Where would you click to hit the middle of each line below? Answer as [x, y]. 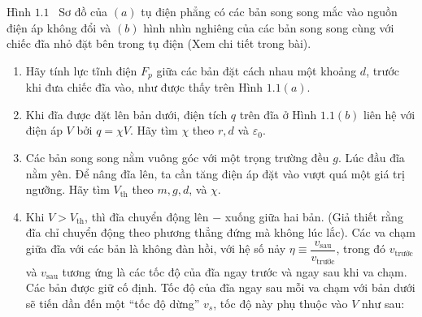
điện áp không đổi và [59, 27]
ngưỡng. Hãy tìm [67, 189]
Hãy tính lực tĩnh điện [81, 70]
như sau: [383, 303]
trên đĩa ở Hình [278, 114]
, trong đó [361, 248]
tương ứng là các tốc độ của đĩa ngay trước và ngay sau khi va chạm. [235, 271]
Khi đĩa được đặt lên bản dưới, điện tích [126, 114]
